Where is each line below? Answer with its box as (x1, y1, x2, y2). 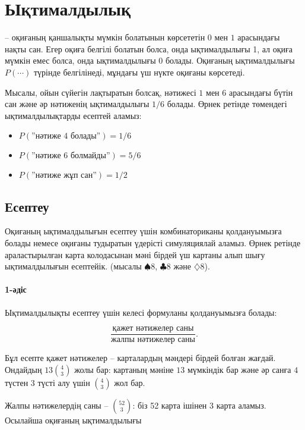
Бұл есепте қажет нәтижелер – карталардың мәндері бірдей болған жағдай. (5, 351, 276, 364)
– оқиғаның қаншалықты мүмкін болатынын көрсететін (5, 31, 205, 43)
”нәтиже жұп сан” (31, 171, 97, 180)
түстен (5, 376, 28, 388)
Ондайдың (5, 363, 42, 375)
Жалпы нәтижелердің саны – (5, 398, 109, 411)
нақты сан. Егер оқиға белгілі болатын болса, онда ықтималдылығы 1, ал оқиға (5, 42, 293, 55)
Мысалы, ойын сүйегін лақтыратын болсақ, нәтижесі (5, 86, 196, 98)
